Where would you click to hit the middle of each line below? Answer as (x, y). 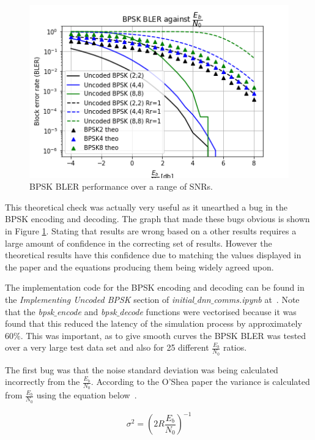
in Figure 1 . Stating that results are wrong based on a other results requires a (151, 231)
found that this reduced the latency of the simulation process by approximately (154, 323)
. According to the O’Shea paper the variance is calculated (200, 382)
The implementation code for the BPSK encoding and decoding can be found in (155, 287)
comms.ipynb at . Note (257, 299)
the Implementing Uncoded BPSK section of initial (100, 299)
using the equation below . (87, 395)
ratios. (235, 347)
